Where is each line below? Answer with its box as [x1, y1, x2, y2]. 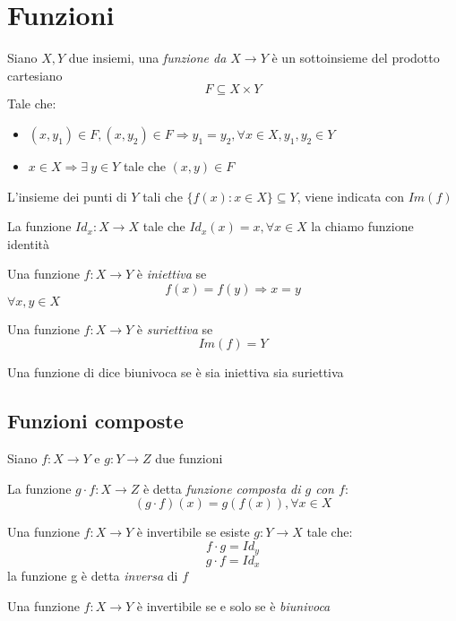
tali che [142, 186, 183, 205]
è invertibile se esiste [136, 522, 250, 541]
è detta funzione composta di [142, 479, 301, 497]
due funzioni [155, 449, 223, 468]
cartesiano [7, 65, 63, 84]
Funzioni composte [7, 407, 184, 435]
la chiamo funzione [311, 217, 414, 236]
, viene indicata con [297, 186, 405, 205]
